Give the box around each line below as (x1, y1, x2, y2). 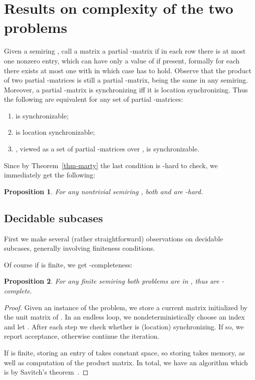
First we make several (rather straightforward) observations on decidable (4, 233, 223, 243)
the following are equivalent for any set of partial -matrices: (4, 94, 183, 104)
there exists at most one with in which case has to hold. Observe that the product (4, 65, 252, 75)
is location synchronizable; (15, 127, 95, 137)
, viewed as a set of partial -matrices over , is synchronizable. (15, 144, 199, 154)
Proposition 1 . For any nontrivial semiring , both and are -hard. (4, 186, 203, 196)
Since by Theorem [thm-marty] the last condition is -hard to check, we (4, 160, 218, 170)
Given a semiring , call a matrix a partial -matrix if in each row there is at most (4, 46, 246, 56)
